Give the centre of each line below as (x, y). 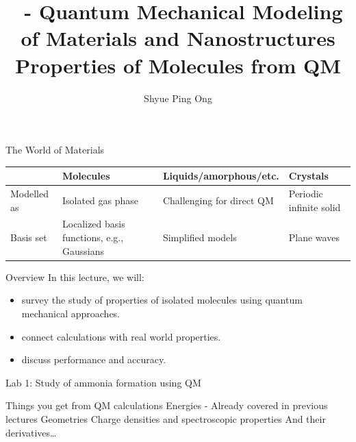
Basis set (29, 237)
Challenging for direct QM (218, 200)
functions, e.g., (93, 237)
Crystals (308, 176)
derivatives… (31, 432)
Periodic (306, 194)
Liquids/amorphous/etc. (221, 176)
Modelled (30, 194)
